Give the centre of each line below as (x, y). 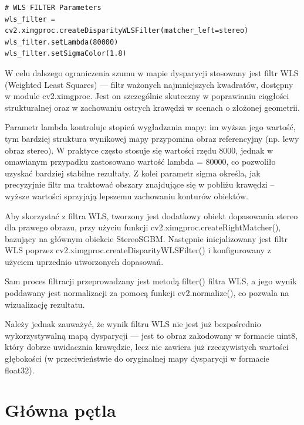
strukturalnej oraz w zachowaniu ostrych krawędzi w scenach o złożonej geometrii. (152, 107)
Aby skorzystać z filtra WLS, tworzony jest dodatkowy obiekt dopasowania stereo (151, 215)
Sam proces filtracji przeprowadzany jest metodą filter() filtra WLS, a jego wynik (151, 281)
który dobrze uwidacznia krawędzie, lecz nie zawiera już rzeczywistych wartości (147, 347)
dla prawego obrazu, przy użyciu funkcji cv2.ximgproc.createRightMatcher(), (143, 227)
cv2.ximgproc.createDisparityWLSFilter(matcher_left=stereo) (127, 31)
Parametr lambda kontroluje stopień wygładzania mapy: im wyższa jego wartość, (150, 127)
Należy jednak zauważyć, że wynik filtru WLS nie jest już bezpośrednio (133, 324)
